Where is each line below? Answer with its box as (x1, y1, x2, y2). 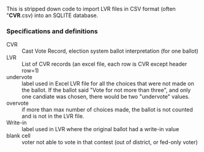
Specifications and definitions (6, 27, 98, 36)
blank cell (6, 132, 31, 140)
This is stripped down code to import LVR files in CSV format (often (6, 6, 176, 12)
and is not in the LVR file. (21, 113, 85, 120)
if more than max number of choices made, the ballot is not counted (21, 106, 193, 113)
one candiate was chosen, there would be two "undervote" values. (21, 93, 190, 101)
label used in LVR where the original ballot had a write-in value (21, 126, 179, 133)
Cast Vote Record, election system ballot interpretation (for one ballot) (21, 47, 199, 55)
